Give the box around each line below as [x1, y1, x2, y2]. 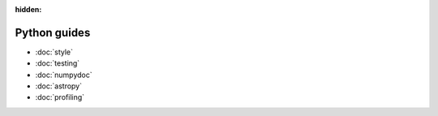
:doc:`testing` [35, 58, 80, 68]
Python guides [15, 25, 91, 40]
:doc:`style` [35, 47, 73, 57]
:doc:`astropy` [35, 81, 83, 91]
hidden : [15, 5, 42, 14]
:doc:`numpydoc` [35, 70, 92, 79]
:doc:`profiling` [35, 92, 85, 102]
